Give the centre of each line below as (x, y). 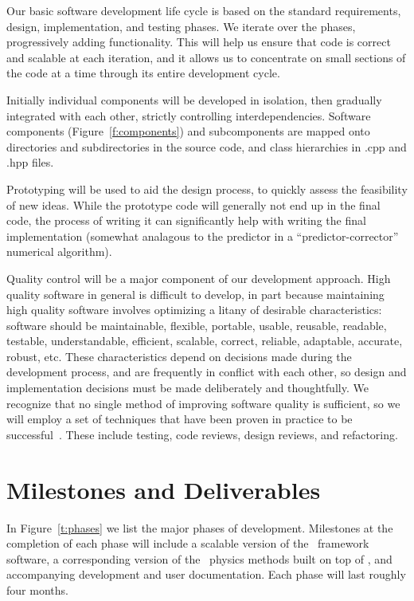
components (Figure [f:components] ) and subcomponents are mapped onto (188, 131)
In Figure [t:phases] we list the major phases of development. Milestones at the (200, 527)
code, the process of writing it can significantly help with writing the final (186, 220)
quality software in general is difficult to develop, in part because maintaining (195, 294)
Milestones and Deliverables (164, 489)
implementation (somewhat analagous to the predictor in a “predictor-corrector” (203, 236)
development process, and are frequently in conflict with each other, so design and (207, 372)
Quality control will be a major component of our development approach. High (199, 278)
